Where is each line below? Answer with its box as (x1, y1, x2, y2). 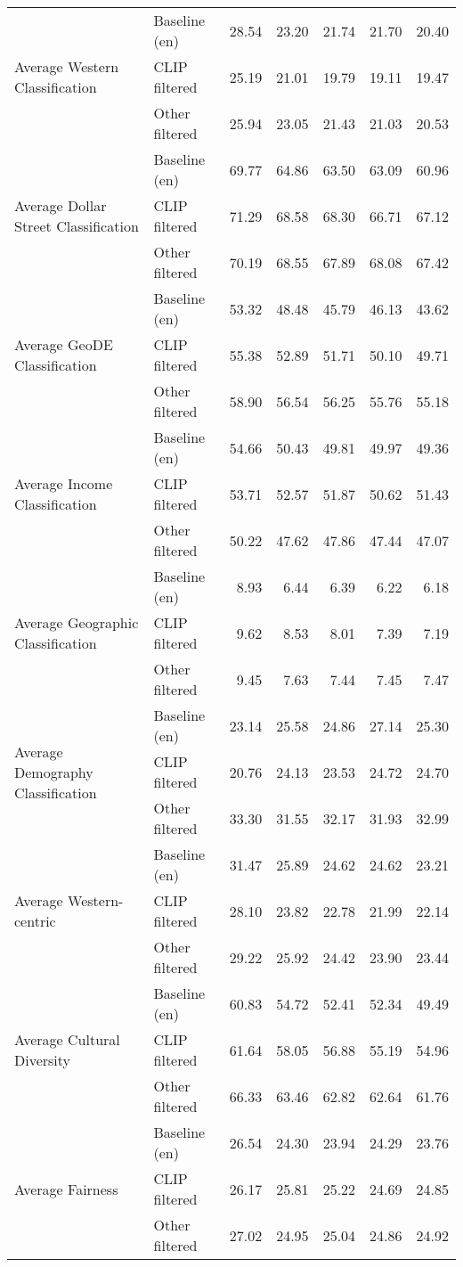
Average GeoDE (14, 334, 113, 355)
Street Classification (14, 216, 139, 236)
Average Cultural (14, 1029, 120, 1050)
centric (14, 911, 56, 931)
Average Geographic (14, 612, 139, 633)
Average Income (14, 473, 113, 494)
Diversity (14, 1050, 71, 1070)
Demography (14, 761, 93, 782)
